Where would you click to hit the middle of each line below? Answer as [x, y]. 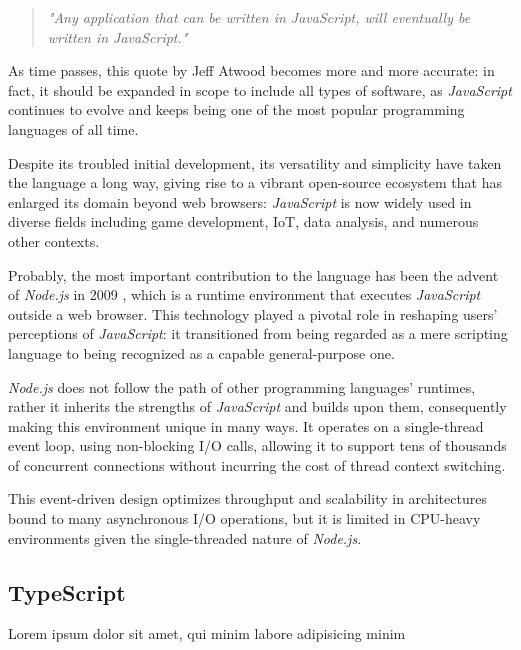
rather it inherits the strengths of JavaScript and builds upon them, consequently [257, 406]
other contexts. [54, 240]
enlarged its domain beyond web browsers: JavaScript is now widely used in [240, 201]
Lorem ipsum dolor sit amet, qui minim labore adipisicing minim [207, 633]
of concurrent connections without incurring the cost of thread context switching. [257, 464]
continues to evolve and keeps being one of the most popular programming [236, 109]
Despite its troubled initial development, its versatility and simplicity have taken [255, 162]
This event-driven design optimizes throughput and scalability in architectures [247, 498]
